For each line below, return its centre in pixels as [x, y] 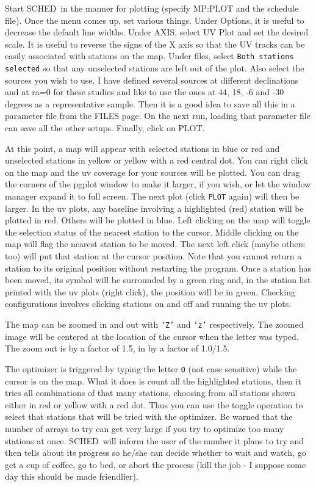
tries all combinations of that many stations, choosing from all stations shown [150, 393]
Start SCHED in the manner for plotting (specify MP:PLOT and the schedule [152, 8]
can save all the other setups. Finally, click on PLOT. [105, 128]
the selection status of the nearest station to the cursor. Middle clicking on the [152, 232]
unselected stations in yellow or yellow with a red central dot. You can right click [156, 160]
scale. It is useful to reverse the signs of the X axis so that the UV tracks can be [155, 44]
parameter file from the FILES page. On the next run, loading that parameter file [158, 116]
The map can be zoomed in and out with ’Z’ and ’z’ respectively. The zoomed [154, 324]
